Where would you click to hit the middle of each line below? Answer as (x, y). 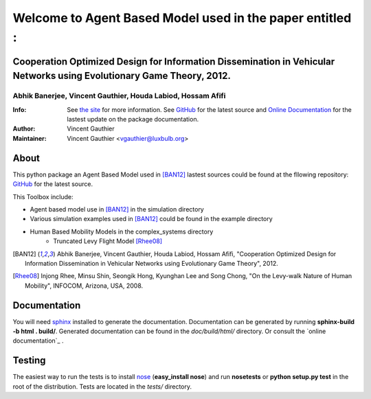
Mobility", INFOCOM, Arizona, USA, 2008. (84, 286)
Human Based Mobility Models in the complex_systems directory (122, 231)
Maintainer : (30, 138)
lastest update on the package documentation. (133, 119)
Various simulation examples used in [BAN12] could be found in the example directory (151, 219)
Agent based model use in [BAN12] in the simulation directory (117, 209)
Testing (29, 361)
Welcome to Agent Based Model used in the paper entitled (182, 18)
